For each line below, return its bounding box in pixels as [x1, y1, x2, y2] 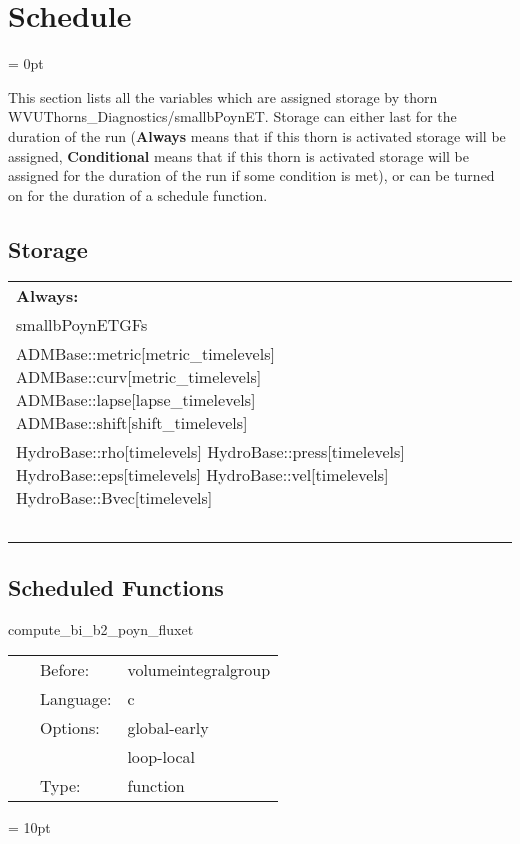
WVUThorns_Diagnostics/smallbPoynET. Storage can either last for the [8, 106, 457, 127]
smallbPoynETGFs [16, 313, 148, 337]
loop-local [127, 745, 195, 769]
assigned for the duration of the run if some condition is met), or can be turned [8, 165, 495, 186]
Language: [40, 687, 112, 711]
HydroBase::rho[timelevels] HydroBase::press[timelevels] [16, 440, 405, 464]
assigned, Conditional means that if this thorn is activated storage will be [8, 145, 469, 166]
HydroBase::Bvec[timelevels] [16, 486, 213, 510]
